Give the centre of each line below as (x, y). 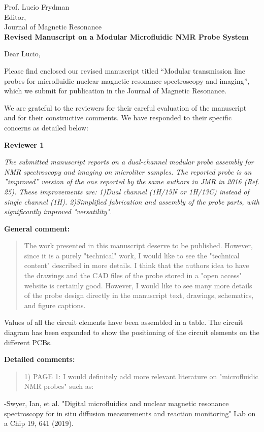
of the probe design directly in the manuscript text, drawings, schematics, (139, 295)
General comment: (37, 228)
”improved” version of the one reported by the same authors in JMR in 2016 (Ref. (132, 181)
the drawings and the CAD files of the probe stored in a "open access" (133, 275)
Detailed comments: (40, 359)
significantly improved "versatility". (58, 211)
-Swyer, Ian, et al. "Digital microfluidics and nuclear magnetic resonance (117, 403)
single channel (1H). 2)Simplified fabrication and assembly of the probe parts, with (132, 201)
